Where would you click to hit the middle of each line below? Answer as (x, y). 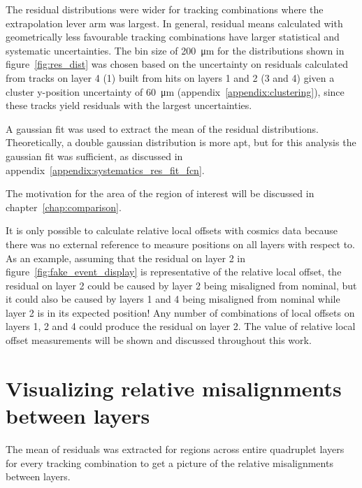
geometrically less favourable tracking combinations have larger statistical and (173, 37)
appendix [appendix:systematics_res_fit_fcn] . (105, 170)
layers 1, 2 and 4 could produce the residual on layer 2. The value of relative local (181, 326)
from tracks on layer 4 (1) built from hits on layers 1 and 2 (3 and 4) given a (170, 77)
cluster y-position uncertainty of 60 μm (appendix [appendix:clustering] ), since (175, 91)
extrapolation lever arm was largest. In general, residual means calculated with (174, 23)
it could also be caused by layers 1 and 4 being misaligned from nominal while (173, 299)
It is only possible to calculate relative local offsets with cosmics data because (172, 230)
